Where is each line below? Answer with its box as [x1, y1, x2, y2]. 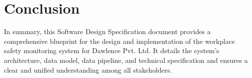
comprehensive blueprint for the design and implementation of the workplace [4, 36, 235, 46]
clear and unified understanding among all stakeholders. [4, 64, 172, 75]
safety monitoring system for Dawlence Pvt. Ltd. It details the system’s [4, 45, 220, 56]
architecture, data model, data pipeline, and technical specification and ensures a [4, 55, 248, 65]
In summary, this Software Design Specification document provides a [4, 26, 211, 37]
